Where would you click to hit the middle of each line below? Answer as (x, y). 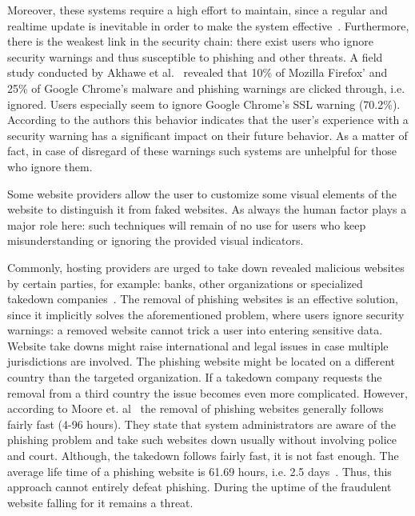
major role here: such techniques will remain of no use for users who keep (187, 224)
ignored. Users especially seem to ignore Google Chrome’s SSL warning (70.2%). (204, 104)
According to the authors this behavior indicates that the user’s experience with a (208, 120)
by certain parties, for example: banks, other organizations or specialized (185, 283)
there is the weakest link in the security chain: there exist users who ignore (190, 41)
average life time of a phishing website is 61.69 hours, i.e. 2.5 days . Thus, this (200, 471)
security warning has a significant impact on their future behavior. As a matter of (207, 135)
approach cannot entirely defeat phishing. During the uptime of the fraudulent (200, 487)
